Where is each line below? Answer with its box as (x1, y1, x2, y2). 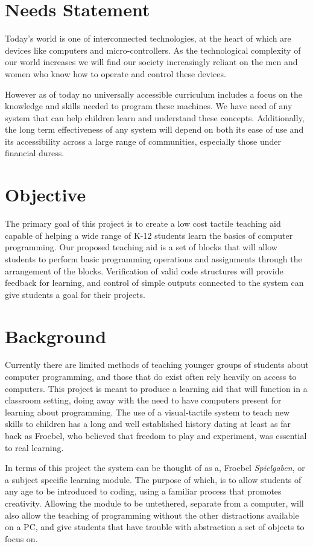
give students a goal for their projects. (5, 288, 145, 300)
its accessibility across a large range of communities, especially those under (5, 134, 282, 147)
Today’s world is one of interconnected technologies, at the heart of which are (5, 32, 291, 45)
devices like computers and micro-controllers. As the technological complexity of (5, 43, 301, 56)
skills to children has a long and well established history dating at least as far (5, 417, 291, 430)
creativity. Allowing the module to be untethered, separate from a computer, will (5, 497, 304, 509)
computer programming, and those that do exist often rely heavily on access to (5, 370, 297, 383)
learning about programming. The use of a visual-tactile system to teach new (5, 405, 290, 418)
